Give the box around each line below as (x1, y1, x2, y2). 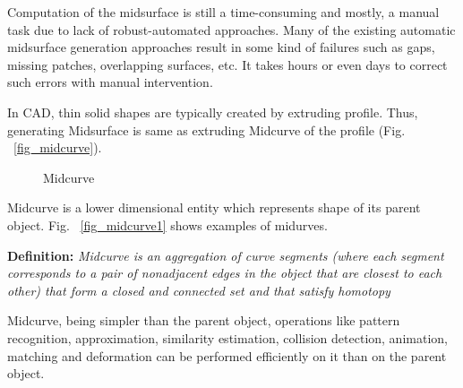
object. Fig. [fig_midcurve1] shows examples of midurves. (7, 215, 328, 234)
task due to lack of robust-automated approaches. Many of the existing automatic (7, 20, 456, 39)
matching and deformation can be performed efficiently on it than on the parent (7, 346, 447, 365)
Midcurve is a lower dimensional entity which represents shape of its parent (7, 198, 421, 217)
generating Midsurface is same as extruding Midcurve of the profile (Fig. (7, 120, 406, 139)
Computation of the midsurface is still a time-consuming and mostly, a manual (7, 3, 440, 21)
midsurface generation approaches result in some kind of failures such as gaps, (7, 38, 435, 56)
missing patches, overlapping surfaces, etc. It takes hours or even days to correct (7, 55, 448, 73)
